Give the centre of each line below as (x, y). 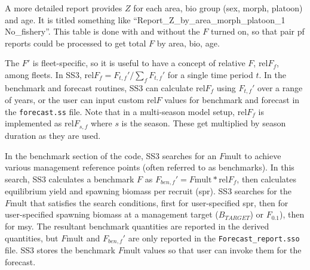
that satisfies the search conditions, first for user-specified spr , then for (159, 202)
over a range (280, 87)
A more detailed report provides (64, 8)
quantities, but (32, 238)
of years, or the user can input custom (75, 100)
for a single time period (210, 74)
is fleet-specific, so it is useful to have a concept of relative (139, 63)
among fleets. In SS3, (43, 74)
